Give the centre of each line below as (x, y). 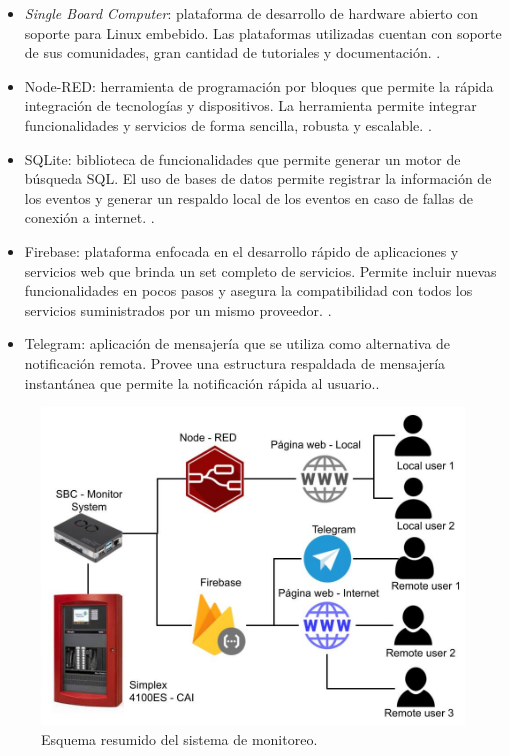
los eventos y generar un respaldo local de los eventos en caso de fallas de (248, 197)
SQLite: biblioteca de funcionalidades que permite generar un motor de (242, 158)
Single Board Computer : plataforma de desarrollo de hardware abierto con (251, 13)
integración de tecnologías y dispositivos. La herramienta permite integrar (250, 105)
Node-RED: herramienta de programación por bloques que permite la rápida (259, 85)
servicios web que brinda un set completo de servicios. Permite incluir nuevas (260, 270)
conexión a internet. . (89, 217)
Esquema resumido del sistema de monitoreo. (179, 738)
